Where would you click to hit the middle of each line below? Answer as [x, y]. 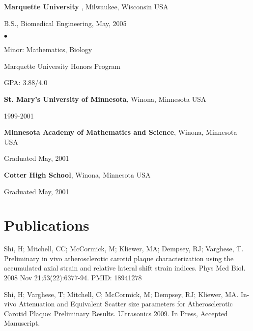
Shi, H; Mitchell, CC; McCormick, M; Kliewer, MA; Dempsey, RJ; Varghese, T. [124, 249]
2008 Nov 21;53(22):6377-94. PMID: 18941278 [73, 278]
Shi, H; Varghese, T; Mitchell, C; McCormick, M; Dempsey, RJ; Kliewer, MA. [121, 294]
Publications [47, 225]
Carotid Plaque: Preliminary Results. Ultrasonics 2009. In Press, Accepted [116, 313]
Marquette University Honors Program [62, 66]
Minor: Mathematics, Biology [48, 49]
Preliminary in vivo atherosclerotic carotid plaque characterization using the [119, 258]
